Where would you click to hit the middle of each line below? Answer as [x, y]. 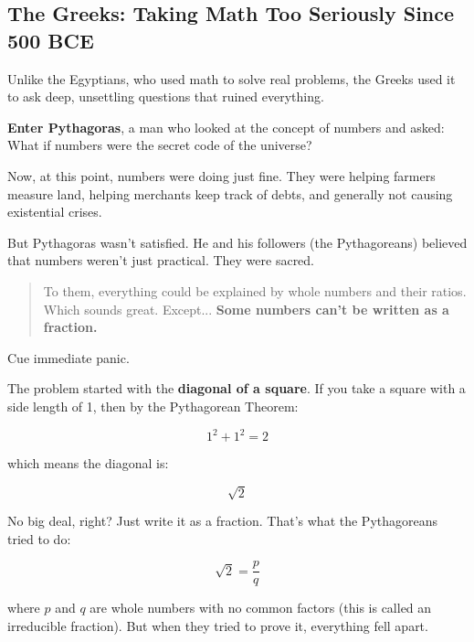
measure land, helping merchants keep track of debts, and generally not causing [230, 193]
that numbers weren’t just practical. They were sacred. [161, 260]
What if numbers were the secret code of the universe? [160, 145]
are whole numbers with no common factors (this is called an [261, 608]
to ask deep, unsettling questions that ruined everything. [166, 96]
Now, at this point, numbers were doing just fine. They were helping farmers [221, 175]
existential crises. [55, 212]
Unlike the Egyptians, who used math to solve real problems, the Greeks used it [232, 78]
